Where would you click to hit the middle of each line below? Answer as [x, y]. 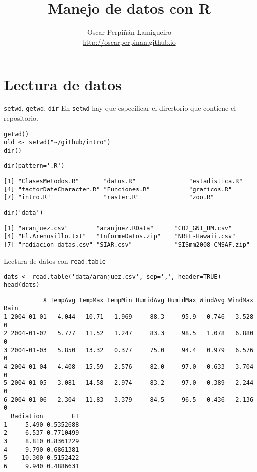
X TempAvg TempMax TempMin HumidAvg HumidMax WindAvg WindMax [148, 300]
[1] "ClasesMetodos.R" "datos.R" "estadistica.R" [123, 181]
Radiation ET [45, 416]
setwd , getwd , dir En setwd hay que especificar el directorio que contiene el [120, 108]
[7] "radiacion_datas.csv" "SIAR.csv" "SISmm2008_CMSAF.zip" [127, 245]
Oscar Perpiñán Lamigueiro [129, 32]
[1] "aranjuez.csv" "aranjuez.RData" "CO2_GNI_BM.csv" [118, 228]
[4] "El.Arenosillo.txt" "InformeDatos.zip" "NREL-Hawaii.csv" [120, 236]
